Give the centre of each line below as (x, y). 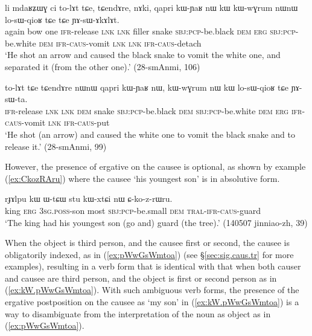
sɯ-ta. (16, 99)
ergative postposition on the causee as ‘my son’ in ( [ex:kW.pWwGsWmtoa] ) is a (152, 302)
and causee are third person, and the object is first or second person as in (141, 278)
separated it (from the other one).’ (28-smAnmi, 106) (103, 66)
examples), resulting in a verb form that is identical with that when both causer (153, 266)
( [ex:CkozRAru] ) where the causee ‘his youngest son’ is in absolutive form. (142, 178)
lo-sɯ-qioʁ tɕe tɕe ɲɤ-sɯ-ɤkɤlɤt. (62, 19)
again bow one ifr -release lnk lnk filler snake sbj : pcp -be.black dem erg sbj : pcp (150, 31)
